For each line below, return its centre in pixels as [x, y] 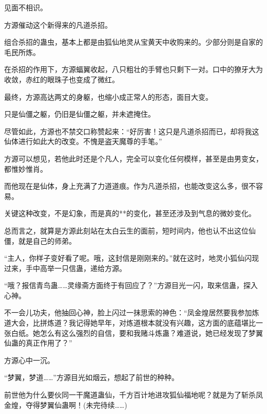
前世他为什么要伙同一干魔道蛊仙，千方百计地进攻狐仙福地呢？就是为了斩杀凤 [133, 395]
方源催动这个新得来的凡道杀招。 [58, 24]
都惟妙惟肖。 [26, 168]
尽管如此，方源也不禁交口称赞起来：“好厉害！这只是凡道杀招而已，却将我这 [132, 131]
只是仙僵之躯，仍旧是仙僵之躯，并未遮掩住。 [80, 114]
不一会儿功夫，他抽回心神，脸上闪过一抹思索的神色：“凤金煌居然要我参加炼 [132, 312]
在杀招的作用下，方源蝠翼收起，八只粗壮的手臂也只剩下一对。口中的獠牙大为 [133, 69]
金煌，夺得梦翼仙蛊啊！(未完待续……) [66, 404]
